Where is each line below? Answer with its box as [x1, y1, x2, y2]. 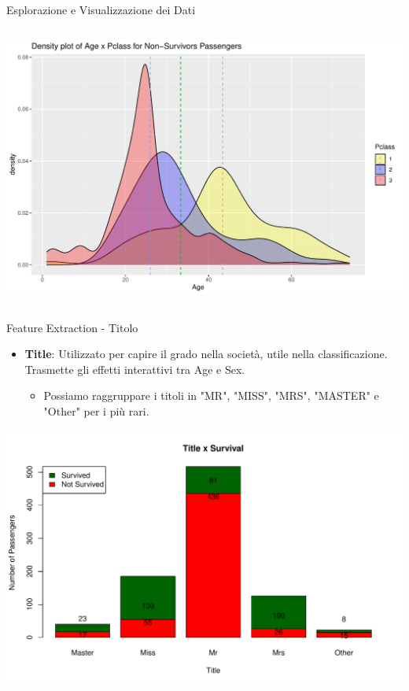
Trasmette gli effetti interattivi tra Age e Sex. [24, 360, 245, 377]
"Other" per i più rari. [43, 402, 149, 419]
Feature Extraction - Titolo [6, 319, 138, 335]
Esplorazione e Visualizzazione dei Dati [6, 2, 196, 17]
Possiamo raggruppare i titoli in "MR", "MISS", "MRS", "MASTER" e [43, 387, 379, 404]
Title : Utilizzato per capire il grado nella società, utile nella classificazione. [24, 345, 388, 362]
